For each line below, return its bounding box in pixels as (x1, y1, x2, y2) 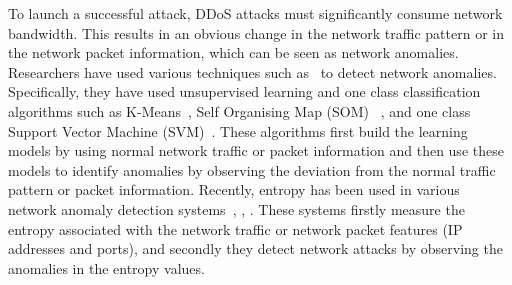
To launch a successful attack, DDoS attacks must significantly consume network (8, 3, 503, 23)
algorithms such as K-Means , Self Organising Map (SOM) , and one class (8, 100, 471, 121)
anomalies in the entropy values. (8, 257, 205, 278)
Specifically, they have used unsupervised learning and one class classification (8, 81, 481, 102)
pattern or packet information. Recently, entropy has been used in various (8, 179, 460, 200)
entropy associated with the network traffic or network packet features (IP (8, 218, 463, 239)
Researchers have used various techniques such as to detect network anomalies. (8, 61, 497, 82)
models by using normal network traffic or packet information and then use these (8, 140, 504, 161)
